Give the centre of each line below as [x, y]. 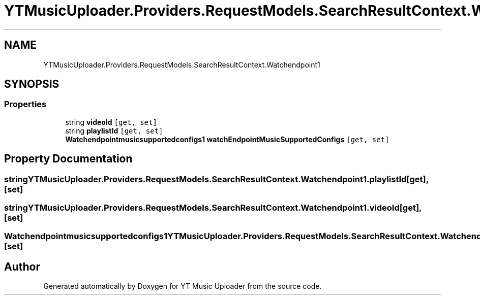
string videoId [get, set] [111, 122]
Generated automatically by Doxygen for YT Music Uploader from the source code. [183, 286]
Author [22, 267]
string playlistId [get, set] [114, 130]
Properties [25, 104]
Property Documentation [68, 159]
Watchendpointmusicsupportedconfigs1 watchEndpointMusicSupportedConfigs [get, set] [227, 139]
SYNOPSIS [32, 84]
